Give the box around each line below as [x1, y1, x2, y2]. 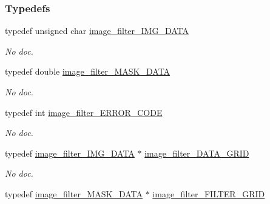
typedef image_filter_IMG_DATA [5, 146, 135, 159]
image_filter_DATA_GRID [144, 146, 249, 159]
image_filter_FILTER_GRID [152, 187, 265, 200]
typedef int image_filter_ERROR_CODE [5, 106, 163, 118]
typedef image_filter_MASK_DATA [5, 187, 143, 200]
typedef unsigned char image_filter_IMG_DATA [5, 24, 189, 37]
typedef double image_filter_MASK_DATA [5, 65, 170, 78]
